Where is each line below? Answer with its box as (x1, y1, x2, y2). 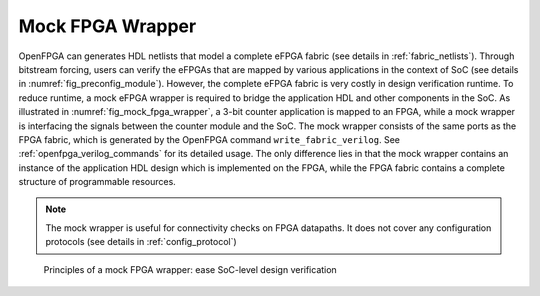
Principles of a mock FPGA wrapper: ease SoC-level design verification (43, 263, 337, 275)
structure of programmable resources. (18, 176, 177, 188)
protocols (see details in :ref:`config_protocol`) (45, 236, 237, 248)
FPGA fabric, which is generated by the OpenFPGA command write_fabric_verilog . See (18, 133, 400, 145)
